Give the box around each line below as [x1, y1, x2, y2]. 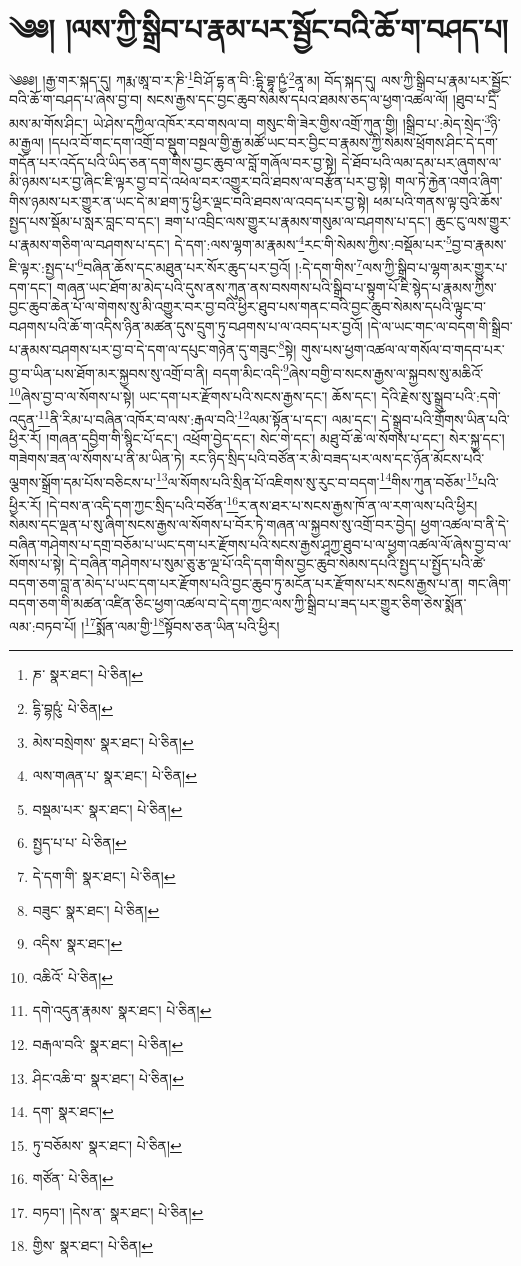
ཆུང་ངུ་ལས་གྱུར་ [435, 210, 511, 231]
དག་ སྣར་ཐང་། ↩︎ [32, 1101, 114, 1122]
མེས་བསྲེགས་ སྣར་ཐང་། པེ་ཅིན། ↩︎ [32, 731, 194, 752]
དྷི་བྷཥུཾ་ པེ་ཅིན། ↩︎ [32, 697, 113, 718]
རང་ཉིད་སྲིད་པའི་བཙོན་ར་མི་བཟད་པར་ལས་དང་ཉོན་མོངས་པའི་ [189, 448, 485, 469]
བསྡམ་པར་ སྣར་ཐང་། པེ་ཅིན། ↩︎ [32, 798, 183, 819]
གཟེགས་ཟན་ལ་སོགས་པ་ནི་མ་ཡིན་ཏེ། [9, 448, 185, 469]
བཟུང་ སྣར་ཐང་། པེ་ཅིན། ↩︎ [32, 899, 160, 920]
